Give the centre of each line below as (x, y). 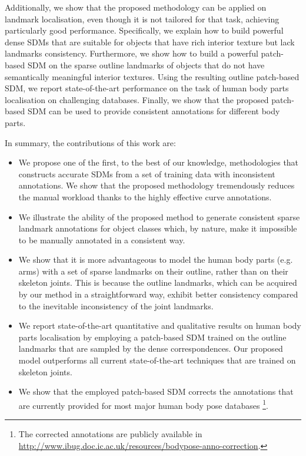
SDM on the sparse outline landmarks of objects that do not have (146, 65)
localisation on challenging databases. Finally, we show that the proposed (137, 99)
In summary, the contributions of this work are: (90, 142)
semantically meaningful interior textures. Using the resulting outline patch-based (152, 76)
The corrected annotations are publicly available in (110, 434)
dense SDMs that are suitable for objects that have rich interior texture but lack (150, 42)
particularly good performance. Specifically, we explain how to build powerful (144, 30)
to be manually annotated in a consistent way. (102, 239)
